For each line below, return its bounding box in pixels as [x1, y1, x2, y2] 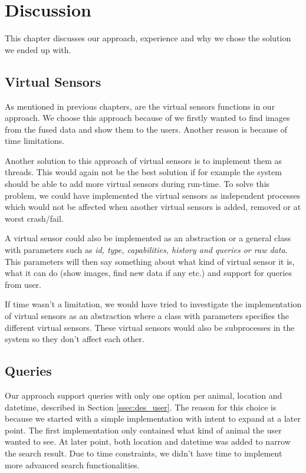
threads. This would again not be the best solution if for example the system [5, 166, 282, 178]
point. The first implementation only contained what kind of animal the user [5, 423, 282, 436]
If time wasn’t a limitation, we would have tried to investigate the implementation [5, 298, 302, 310]
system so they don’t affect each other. [5, 333, 144, 345]
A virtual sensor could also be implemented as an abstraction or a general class [5, 232, 291, 244]
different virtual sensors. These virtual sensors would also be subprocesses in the [5, 321, 295, 333]
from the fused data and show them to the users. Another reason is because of [5, 123, 287, 135]
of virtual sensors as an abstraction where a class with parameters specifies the [5, 310, 289, 322]
